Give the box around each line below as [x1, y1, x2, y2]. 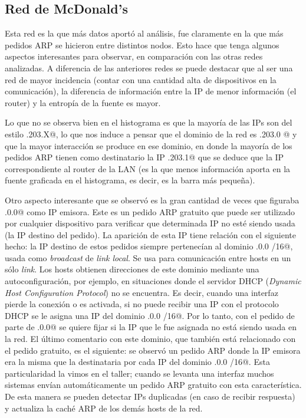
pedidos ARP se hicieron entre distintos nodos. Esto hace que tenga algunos [5, 38, 279, 51]
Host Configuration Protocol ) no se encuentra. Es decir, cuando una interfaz [5, 286, 278, 298]
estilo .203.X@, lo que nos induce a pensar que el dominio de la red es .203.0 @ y [5, 127, 297, 140]
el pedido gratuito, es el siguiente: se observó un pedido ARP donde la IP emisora [5, 344, 301, 356]
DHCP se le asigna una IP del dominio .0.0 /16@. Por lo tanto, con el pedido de [5, 309, 295, 321]
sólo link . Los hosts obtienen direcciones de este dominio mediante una [5, 263, 259, 275]
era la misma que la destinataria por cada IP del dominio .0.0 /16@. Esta [5, 356, 270, 368]
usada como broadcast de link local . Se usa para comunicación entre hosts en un [5, 251, 291, 264]
